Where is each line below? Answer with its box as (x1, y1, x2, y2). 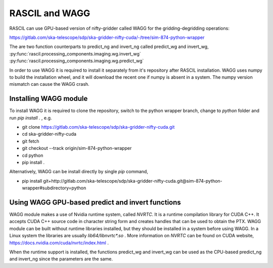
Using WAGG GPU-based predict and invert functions (9, 198, 181, 206)
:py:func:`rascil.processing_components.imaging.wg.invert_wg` (9, 50, 141, 57)
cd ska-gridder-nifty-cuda (22, 131, 77, 137)
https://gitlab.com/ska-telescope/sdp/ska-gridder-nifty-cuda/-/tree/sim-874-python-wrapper (9, 34, 205, 40)
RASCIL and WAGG (9, 8, 90, 19)
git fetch (22, 138, 40, 144)
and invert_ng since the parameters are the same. (9, 256, 113, 262)
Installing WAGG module (9, 94, 88, 103)
